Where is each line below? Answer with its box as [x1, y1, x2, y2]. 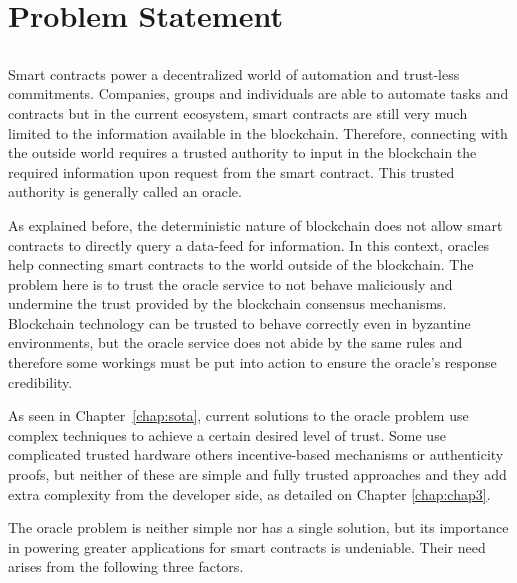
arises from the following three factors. [8, 556, 244, 577]
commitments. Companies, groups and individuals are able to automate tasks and [8, 83, 509, 104]
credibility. [8, 371, 73, 392]
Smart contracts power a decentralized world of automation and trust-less [8, 63, 460, 84]
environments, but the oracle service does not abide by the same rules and [8, 332, 463, 353]
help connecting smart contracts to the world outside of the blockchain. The [8, 254, 474, 275]
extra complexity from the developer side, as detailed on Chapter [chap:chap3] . [8, 483, 491, 504]
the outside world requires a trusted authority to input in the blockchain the [8, 142, 477, 163]
